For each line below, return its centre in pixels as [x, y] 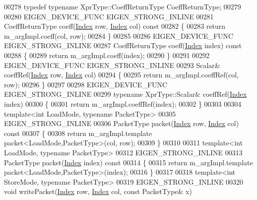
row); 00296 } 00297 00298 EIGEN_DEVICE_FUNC [86, 84]
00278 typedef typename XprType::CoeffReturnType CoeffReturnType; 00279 [123, 6]
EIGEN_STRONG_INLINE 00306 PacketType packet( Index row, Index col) [122, 123]
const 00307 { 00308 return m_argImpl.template [78, 133]
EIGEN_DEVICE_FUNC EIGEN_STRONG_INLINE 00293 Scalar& [112, 65]
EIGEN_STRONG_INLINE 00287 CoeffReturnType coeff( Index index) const [123, 45]
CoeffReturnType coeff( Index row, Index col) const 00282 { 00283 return [115, 26]
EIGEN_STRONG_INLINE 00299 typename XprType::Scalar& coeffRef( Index [126, 94]
